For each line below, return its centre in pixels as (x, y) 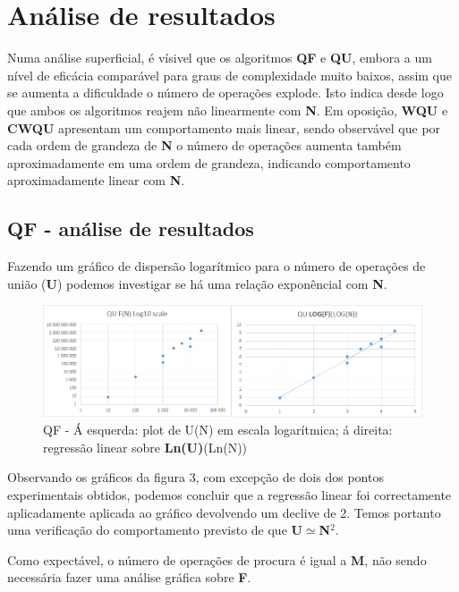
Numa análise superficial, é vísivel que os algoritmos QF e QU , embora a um (220, 58)
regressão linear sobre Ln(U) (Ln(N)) (145, 447)
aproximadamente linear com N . (96, 180)
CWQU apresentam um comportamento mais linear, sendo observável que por (224, 127)
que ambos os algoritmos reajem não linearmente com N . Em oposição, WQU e (228, 110)
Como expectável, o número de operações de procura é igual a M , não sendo (217, 559)
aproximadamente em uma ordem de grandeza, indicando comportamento (209, 162)
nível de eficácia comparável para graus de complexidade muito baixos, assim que (229, 75)
